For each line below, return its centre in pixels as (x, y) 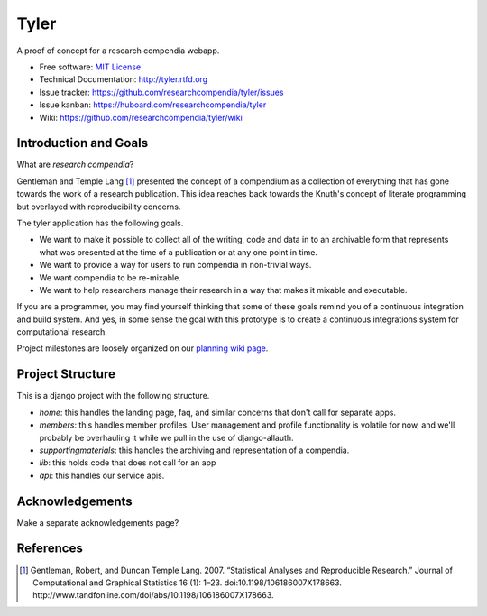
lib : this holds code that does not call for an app (128, 463)
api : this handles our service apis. (102, 475)
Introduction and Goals (83, 143)
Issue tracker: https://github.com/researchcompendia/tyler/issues (161, 92)
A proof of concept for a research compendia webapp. (118, 51)
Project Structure (66, 374)
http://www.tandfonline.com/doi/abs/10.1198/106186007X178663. (153, 595)
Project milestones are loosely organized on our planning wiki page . (142, 348)
